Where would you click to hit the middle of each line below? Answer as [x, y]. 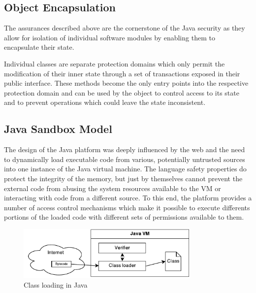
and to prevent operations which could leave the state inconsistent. [105, 102]
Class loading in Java [56, 285]
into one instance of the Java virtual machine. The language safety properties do [125, 169]
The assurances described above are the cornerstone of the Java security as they [125, 28]
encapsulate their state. [39, 47]
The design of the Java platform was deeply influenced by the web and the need [125, 149]
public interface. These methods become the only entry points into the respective [126, 83]
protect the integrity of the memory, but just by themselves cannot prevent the [123, 178]
